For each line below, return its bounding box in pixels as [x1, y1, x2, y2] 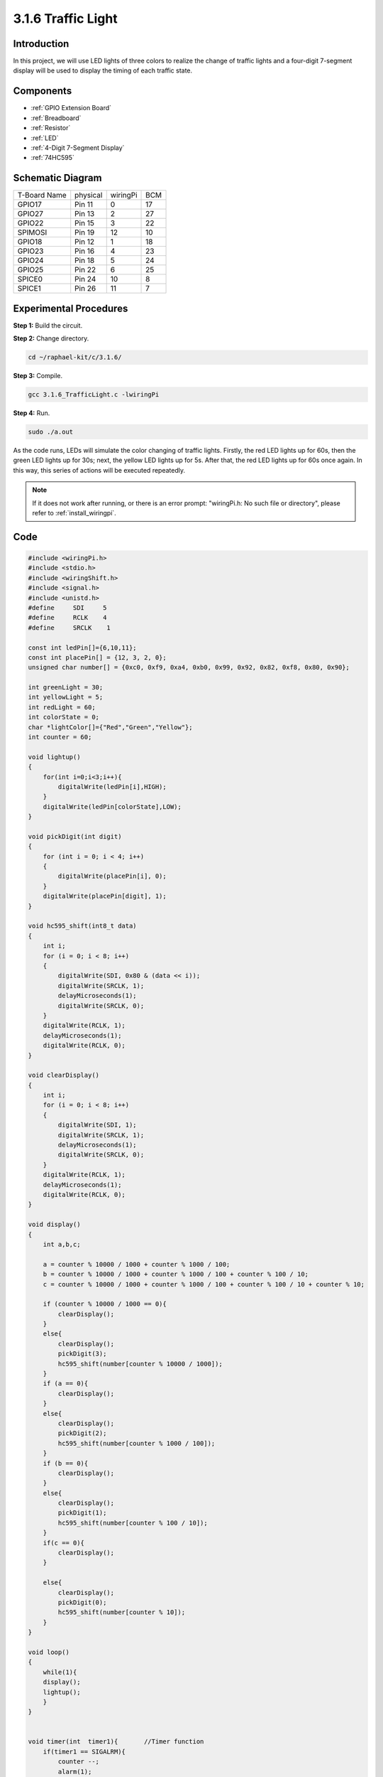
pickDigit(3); [57, 1350, 107, 1358]
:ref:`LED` [30, 134, 59, 142]
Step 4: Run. [13, 409, 50, 417]
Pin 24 [74, 274, 96, 284]
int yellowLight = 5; [28, 693, 104, 702]
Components [13, 85, 72, 97]
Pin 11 [74, 200, 94, 210]
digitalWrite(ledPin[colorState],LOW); [43, 802, 182, 810]
